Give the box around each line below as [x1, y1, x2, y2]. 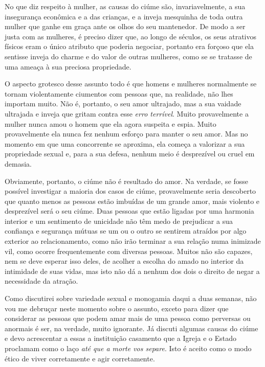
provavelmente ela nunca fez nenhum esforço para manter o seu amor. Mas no [5, 128, 248, 139]
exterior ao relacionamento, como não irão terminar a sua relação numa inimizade [5, 236, 261, 246]
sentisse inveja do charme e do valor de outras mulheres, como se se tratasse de [5, 51, 252, 61]
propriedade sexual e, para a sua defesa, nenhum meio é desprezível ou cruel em [5, 148, 255, 159]
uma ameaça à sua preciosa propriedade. [5, 61, 131, 72]
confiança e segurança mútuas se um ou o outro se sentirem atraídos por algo [5, 225, 247, 236]
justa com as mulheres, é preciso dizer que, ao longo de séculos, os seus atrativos [5, 31, 256, 41]
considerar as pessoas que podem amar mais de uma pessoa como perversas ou [5, 313, 251, 324]
